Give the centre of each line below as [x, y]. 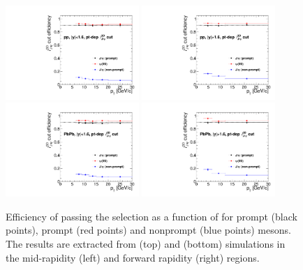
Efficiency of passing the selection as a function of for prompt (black [151, 216]
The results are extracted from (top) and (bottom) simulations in [146, 244]
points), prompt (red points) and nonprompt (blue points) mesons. [148, 230]
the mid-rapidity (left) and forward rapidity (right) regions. [133, 257]
